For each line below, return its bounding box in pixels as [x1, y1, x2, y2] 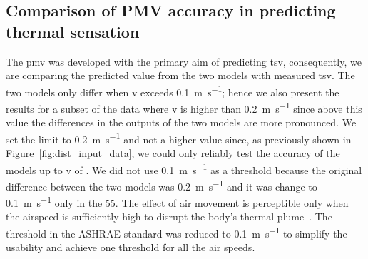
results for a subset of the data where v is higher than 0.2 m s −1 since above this [6, 99, 362, 116]
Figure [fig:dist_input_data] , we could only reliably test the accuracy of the [6, 146, 340, 161]
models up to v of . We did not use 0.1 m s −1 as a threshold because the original [6, 160, 362, 177]
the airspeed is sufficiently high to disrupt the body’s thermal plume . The [6, 209, 332, 224]
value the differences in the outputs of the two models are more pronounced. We [6, 115, 357, 130]
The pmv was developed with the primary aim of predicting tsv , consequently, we [6, 54, 362, 68]
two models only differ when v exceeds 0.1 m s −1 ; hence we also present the [6, 82, 339, 99]
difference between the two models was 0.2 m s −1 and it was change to [6, 176, 317, 193]
